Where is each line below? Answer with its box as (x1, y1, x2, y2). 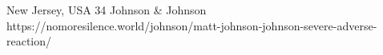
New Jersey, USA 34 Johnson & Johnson (6, 2, 207, 18)
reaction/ (6, 33, 52, 49)
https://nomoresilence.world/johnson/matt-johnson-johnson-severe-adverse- (6, 17, 377, 33)
